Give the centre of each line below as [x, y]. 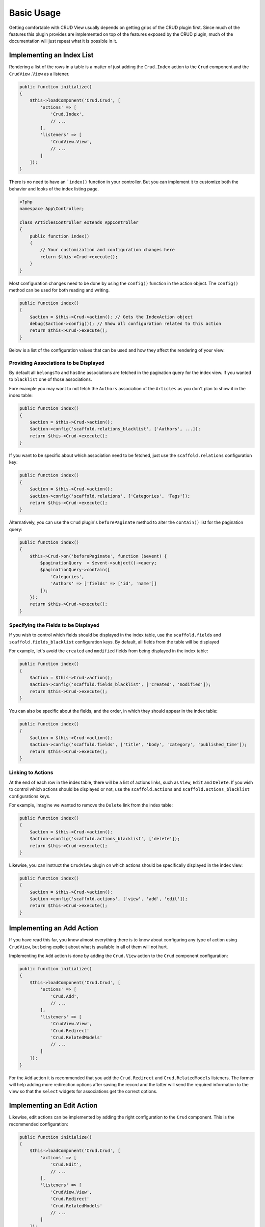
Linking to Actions [31, 773]
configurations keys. [30, 796]
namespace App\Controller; [52, 209]
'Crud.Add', [65, 996]
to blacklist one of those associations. [51, 379]
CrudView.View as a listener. [39, 74]
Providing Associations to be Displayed [57, 363]
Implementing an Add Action [53, 928]
